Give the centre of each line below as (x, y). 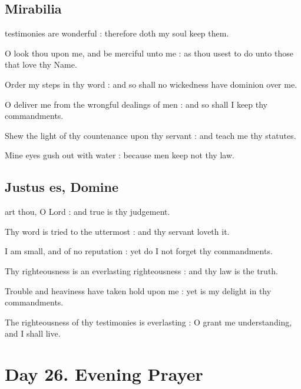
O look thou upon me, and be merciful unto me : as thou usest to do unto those (149, 53)
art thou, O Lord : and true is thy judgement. (87, 212)
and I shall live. (33, 333)
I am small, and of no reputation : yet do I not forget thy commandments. (139, 251)
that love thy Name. (41, 64)
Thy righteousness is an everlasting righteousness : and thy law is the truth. (142, 270)
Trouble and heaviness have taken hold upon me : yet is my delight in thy (138, 290)
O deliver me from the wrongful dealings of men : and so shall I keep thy (136, 104)
